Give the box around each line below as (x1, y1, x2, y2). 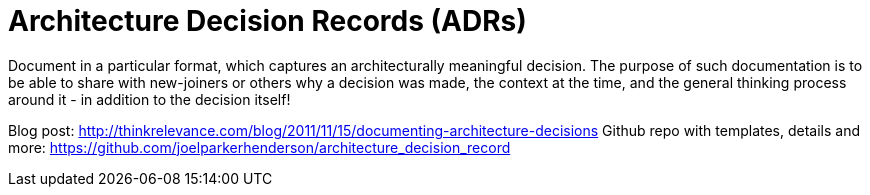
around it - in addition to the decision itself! (8, 90, 291, 108)
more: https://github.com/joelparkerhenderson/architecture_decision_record (8, 138, 511, 156)
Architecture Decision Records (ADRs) (8, 4, 527, 38)
